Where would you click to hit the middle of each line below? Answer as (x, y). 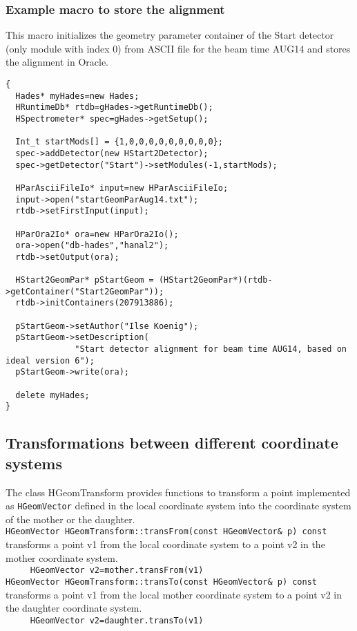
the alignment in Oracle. (57, 62)
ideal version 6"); (50, 360)
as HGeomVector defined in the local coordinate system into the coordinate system (178, 506)
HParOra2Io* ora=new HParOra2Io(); (97, 234)
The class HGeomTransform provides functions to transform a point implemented (178, 492)
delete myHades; (52, 395)
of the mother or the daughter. (70, 519)
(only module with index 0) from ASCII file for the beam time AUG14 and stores (178, 48)
